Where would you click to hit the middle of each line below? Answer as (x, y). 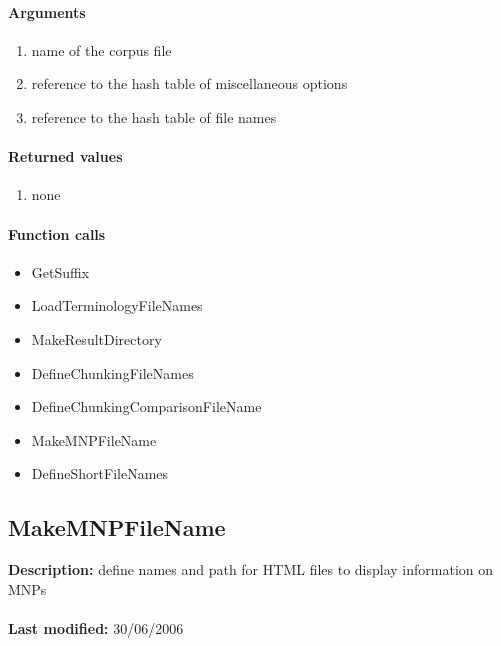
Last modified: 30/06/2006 (96, 627)
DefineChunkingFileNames (112, 372)
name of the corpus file (101, 49)
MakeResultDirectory (96, 338)
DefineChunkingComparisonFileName (146, 406)
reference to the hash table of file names (154, 116)
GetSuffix (60, 271)
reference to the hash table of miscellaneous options (189, 83)
